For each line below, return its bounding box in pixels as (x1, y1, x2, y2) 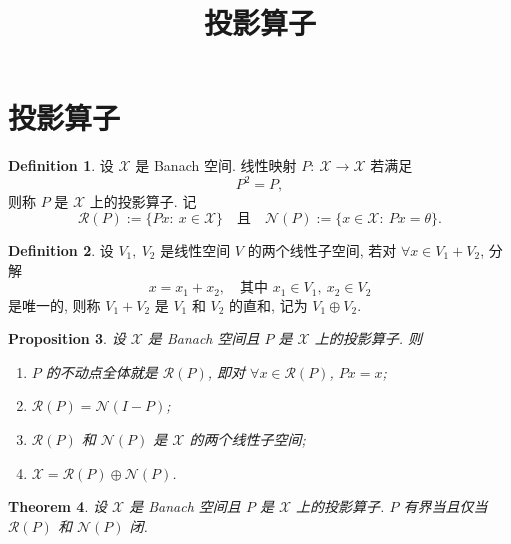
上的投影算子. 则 (314, 328, 423, 349)
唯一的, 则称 (21, 294, 101, 315)
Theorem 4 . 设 (8, 496, 107, 517)
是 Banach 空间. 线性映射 (135, 155, 297, 176)
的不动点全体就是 (45, 361, 158, 382)
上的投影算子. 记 (89, 191, 197, 212)
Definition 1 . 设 (8, 155, 114, 176)
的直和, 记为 (229, 294, 308, 315)
